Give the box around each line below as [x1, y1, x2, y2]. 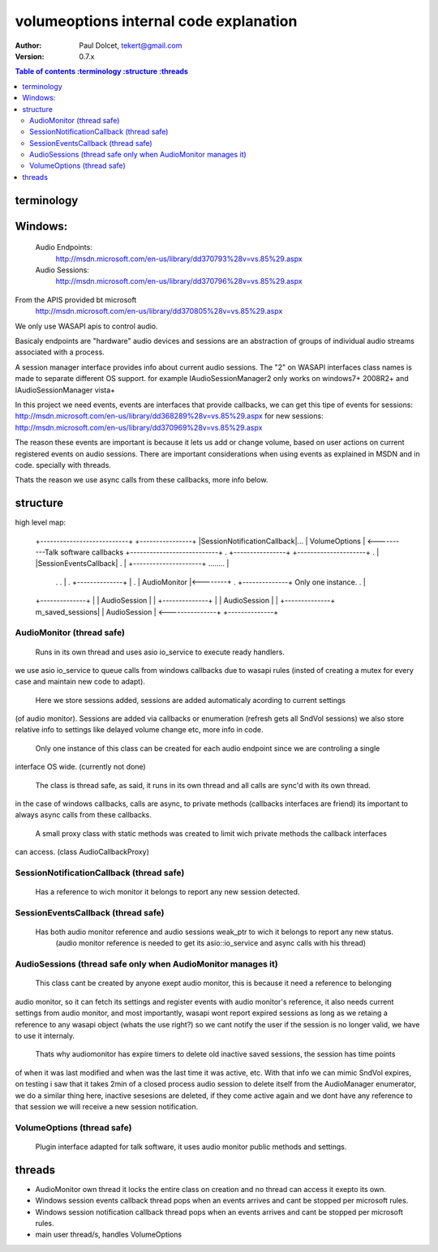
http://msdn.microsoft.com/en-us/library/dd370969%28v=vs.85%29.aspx [15, 422, 263, 432]
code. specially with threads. [15, 460, 111, 469]
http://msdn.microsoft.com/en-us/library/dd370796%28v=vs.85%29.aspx [55, 277, 303, 286]
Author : [15, 41, 42, 50]
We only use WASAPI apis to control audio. [15, 321, 158, 331]
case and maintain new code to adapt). [15, 677, 146, 687]
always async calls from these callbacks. [15, 810, 152, 820]
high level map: [15, 517, 67, 527]
